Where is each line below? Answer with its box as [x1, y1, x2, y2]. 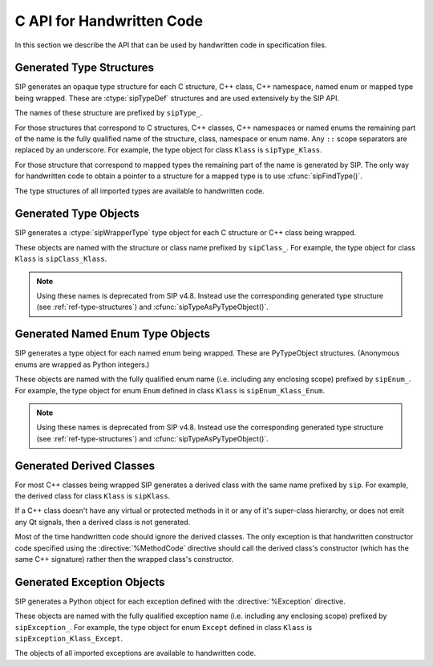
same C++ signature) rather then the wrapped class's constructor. [14, 554, 234, 563]
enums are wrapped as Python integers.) [14, 360, 150, 369]
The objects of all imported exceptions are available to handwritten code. [14, 649, 257, 658]
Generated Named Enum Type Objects [14, 327, 210, 341]
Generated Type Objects [14, 207, 140, 221]
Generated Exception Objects [14, 575, 165, 589]
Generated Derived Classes [14, 458, 156, 473]
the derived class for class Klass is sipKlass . [14, 490, 171, 501]
